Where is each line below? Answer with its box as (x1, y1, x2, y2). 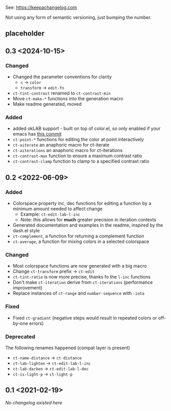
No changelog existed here (5, 399, 62, 405)
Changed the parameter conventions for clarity (12, 74, 112, 80)
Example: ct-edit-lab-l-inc (20, 211, 80, 217)
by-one (12, 320, 28, 326)
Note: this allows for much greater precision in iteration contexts (20, 217, 157, 223)
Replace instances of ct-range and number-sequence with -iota (12, 290, 145, 296)
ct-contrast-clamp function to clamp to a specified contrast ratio (12, 158, 149, 164)
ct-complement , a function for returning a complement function (12, 233, 144, 239)
